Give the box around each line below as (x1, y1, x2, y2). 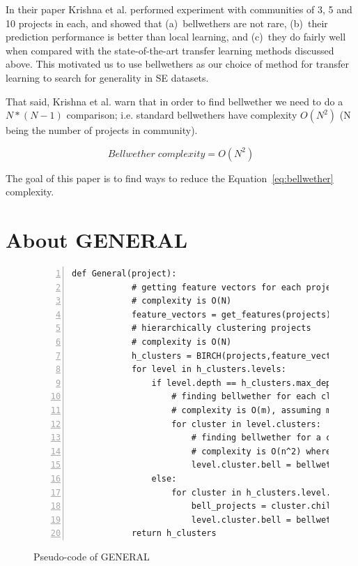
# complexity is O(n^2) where (191, 446, 332, 456)
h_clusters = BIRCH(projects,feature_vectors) (131, 350, 351, 361)
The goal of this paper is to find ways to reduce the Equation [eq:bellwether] (6, 170, 334, 185)
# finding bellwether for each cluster (171, 392, 357, 402)
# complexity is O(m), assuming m (171, 405, 332, 415)
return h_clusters (131, 528, 217, 539)
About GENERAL (6, 225, 188, 254)
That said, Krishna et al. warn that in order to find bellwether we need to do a (6, 94, 343, 108)
